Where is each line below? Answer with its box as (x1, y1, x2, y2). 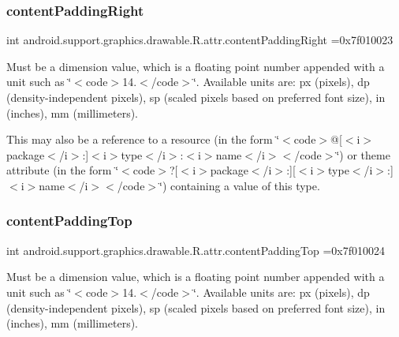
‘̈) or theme (336, 146, 390, 163)
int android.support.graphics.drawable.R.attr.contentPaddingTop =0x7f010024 (6, 242, 385, 258)
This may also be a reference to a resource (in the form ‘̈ (6, 131, 280, 148)
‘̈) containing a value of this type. (159, 177, 320, 193)
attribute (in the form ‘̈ (6, 162, 119, 178)
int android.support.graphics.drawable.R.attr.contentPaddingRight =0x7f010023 (6, 32, 393, 48)
